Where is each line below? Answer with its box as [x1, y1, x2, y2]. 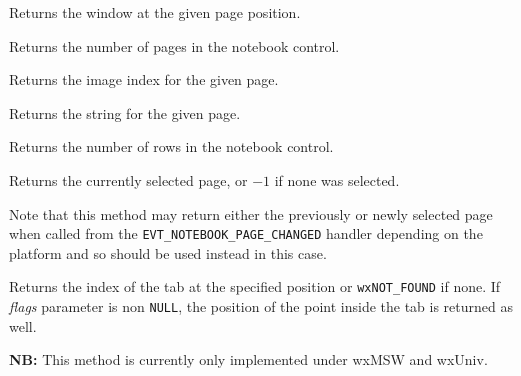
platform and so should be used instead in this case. [9, 242, 327, 263]
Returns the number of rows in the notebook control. [9, 136, 334, 157]
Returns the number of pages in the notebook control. [9, 35, 340, 56]
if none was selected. [274, 169, 400, 190]
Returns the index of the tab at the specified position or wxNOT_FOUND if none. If [9, 276, 501, 297]
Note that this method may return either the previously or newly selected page [9, 203, 493, 224]
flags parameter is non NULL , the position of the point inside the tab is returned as [9, 296, 513, 317]
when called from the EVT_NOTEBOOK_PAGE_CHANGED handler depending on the [9, 223, 483, 244]
